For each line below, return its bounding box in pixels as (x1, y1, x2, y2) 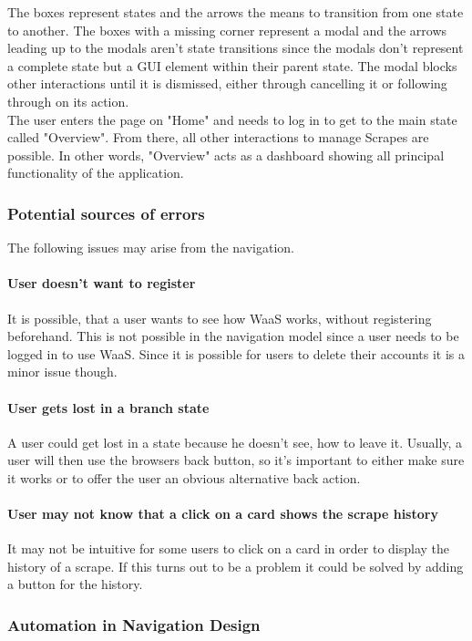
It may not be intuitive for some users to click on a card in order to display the (7, 539, 450, 558)
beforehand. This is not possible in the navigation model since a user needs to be (7, 326, 459, 346)
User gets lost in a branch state (7, 398, 210, 417)
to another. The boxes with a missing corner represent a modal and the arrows (7, 20, 447, 39)
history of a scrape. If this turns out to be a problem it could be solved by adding (7, 556, 464, 575)
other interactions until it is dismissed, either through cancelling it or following (7, 74, 447, 93)
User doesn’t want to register (7, 274, 196, 293)
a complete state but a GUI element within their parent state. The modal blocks (7, 56, 457, 75)
